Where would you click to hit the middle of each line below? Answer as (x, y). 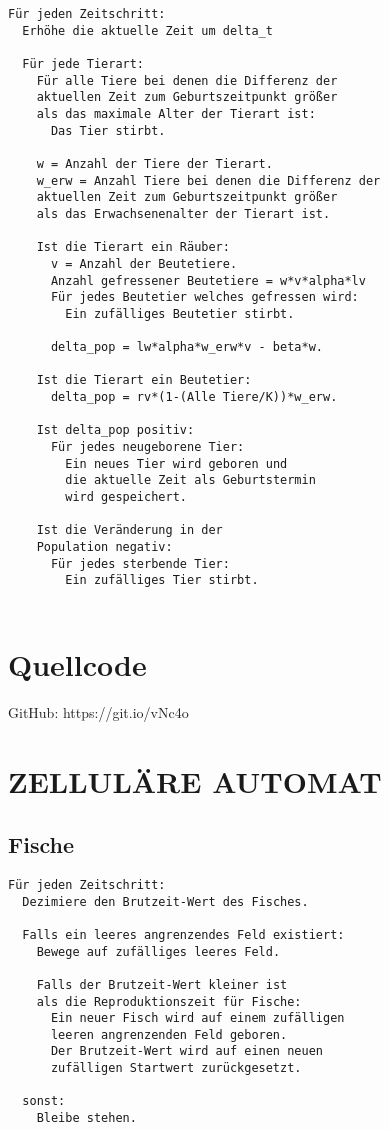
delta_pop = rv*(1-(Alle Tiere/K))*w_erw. (194, 397)
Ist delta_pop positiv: (115, 430)
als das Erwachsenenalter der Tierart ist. (183, 213)
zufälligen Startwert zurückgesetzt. (176, 1068)
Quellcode (77, 663)
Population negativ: (104, 547)
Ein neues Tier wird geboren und (176, 463)
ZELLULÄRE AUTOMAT (195, 780)
